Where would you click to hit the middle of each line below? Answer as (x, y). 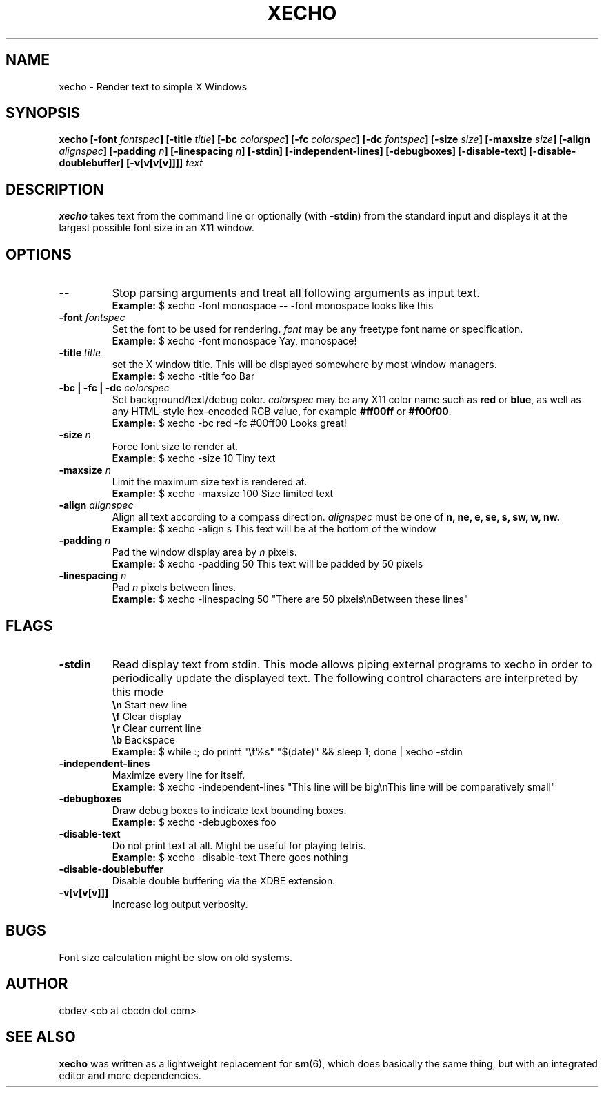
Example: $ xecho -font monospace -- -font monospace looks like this (273, 306)
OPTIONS (39, 254)
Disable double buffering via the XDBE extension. (224, 880)
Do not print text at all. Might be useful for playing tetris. (239, 845)
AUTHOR (37, 984)
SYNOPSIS (43, 113)
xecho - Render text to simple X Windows (153, 86)
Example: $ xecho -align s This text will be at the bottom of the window (274, 529)
